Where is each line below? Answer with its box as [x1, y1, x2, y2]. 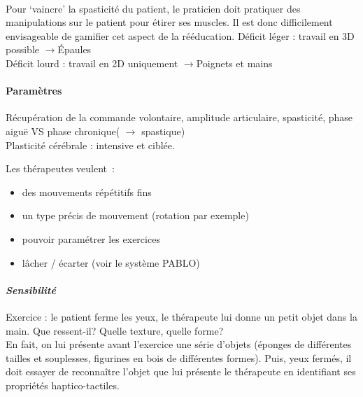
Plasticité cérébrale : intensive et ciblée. [6, 137, 175, 152]
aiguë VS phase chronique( [6, 123, 120, 138]
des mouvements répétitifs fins [22, 184, 152, 199]
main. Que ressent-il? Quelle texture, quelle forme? [6, 323, 224, 337]
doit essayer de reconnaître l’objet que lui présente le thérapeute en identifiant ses [6, 364, 356, 379]
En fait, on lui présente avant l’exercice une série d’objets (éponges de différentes [6, 337, 352, 351]
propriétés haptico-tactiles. [6, 377, 120, 392]
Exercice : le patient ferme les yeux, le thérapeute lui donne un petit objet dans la [6, 309, 357, 323]
